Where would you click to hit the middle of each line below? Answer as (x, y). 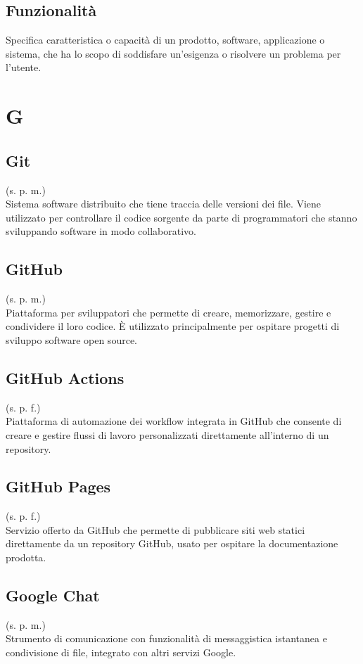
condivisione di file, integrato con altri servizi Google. (121, 652)
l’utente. (24, 67)
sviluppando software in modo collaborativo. (101, 231)
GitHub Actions (65, 377)
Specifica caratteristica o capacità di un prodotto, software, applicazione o (165, 40)
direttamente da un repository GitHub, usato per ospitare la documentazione (172, 543)
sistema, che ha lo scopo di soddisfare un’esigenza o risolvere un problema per (173, 53)
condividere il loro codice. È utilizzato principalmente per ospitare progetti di (173, 326)
